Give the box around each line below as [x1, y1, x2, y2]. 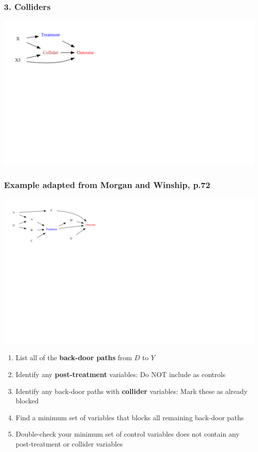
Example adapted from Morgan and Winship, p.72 [4, 179, 210, 191]
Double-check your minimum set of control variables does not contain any [15, 429, 240, 439]
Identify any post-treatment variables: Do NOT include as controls [15, 369, 226, 379]
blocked [15, 395, 39, 406]
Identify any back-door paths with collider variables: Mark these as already [15, 386, 248, 396]
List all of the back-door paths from [15, 352, 132, 363]
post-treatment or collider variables [15, 438, 123, 449]
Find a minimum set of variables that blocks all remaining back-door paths [15, 412, 244, 422]
